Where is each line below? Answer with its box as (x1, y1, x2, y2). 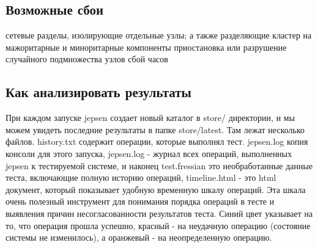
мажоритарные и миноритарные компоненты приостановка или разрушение (6, 40, 287, 53)
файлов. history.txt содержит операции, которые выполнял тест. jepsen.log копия (6, 135, 308, 148)
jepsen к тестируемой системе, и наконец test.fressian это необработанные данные (6, 159, 313, 172)
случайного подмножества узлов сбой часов (6, 53, 168, 65)
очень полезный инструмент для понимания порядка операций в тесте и (6, 195, 275, 208)
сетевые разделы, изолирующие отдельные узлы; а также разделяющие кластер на (6, 29, 312, 42)
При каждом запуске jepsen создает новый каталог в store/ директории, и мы (6, 111, 295, 124)
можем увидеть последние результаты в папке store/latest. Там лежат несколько (6, 123, 305, 136)
